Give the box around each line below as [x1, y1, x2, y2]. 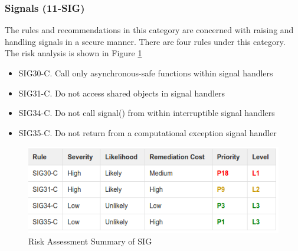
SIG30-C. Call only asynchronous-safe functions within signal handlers [18, 67, 273, 79]
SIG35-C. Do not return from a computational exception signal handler [18, 126, 277, 139]
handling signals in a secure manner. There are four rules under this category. [5, 35, 286, 47]
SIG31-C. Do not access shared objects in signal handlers [18, 86, 225, 99]
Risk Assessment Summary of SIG [28, 234, 152, 247]
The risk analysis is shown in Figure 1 [5, 47, 142, 59]
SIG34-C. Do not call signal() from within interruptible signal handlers [18, 107, 275, 119]
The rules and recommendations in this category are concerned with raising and [5, 24, 294, 36]
